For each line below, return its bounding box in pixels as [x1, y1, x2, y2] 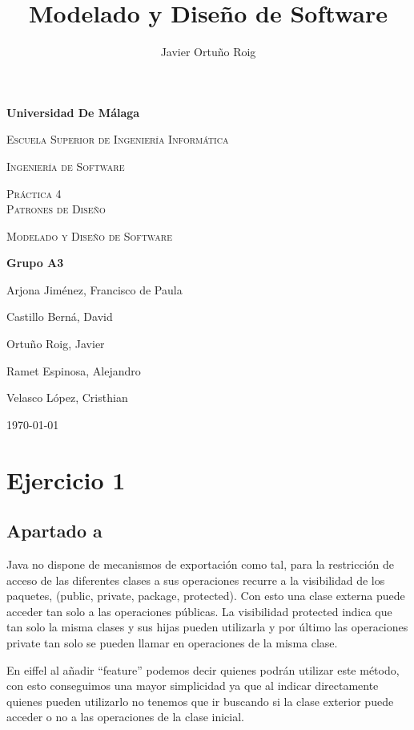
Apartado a [6, 518, 102, 543]
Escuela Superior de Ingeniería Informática [6, 131, 229, 148]
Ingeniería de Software [6, 157, 125, 174]
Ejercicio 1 [6, 463, 126, 496]
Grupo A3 [6, 254, 64, 271]
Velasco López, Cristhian [6, 389, 128, 406]
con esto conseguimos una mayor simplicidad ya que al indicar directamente [6, 677, 379, 694]
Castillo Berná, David [6, 308, 113, 325]
